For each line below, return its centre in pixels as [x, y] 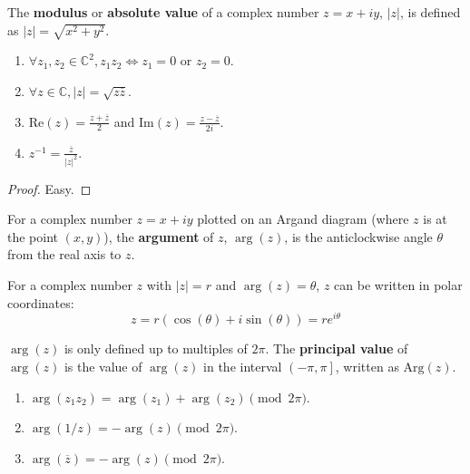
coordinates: [41, 302]
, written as [367, 366]
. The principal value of [337, 348]
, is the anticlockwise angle [358, 236]
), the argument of [159, 236]
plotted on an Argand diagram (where [303, 219]
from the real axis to [64, 254]
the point [33, 236]
